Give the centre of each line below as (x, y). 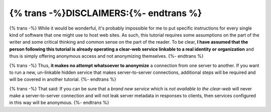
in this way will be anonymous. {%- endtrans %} (59, 102)
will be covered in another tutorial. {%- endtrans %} (63, 79)
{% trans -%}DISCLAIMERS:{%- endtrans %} (106, 13)
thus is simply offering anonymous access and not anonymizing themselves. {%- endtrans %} (106, 56)
